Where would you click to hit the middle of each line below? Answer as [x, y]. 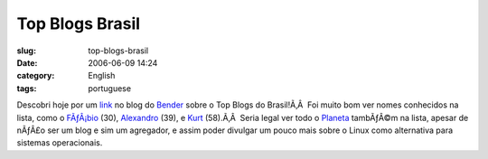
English [102, 76]
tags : [27, 88]
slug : [26, 51]
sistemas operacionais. [60, 143]
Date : [27, 62]
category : [36, 76]
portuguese [109, 88]
